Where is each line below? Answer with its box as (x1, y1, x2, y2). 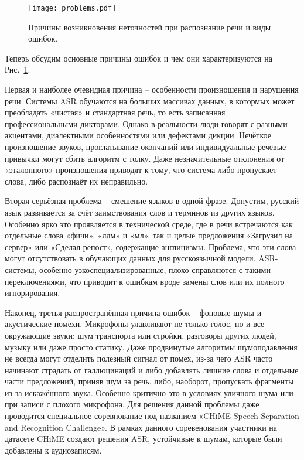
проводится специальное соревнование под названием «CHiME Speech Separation (5, 410, 299, 422)
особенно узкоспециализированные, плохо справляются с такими (39, 263, 271, 275)
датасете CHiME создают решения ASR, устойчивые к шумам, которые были (5, 432, 282, 445)
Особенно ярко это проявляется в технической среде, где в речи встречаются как (5, 217, 293, 230)
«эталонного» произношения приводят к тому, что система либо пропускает (5, 163, 277, 176)
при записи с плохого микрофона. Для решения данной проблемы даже (5, 398, 259, 410)
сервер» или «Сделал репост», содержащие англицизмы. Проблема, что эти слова (5, 240, 296, 253)
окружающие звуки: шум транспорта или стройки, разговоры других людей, (5, 329, 276, 341)
